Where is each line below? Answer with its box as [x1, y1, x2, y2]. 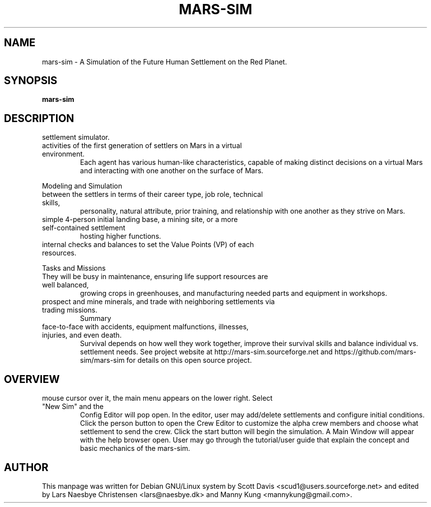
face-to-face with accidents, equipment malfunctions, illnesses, [42, 322, 249, 331]
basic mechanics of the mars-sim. [80, 444, 190, 453]
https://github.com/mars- [335, 348, 417, 356]
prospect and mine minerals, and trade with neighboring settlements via [42, 297, 275, 306]
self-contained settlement [42, 223, 125, 232]
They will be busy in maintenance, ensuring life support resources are [42, 272, 268, 281]
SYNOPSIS [4, 74, 58, 87]
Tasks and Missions [42, 264, 106, 273]
